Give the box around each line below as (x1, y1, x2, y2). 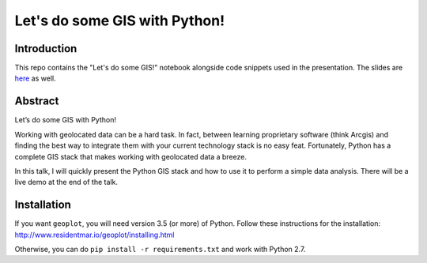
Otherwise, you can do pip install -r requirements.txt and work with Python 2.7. (14, 245, 306, 254)
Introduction (14, 42, 77, 55)
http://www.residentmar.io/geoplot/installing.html (14, 230, 175, 239)
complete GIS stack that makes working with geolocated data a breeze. (14, 152, 247, 161)
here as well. (14, 73, 56, 83)
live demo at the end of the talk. (14, 178, 119, 187)
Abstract (14, 95, 59, 108)
